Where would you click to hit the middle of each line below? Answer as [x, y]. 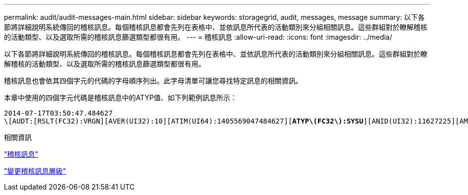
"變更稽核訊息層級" [35, 171]
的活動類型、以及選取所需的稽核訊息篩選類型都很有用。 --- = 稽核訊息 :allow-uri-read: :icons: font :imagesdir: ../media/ [198, 37]
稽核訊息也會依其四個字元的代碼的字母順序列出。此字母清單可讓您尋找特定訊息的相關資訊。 [153, 81]
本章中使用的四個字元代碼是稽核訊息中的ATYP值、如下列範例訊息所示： [121, 97]
